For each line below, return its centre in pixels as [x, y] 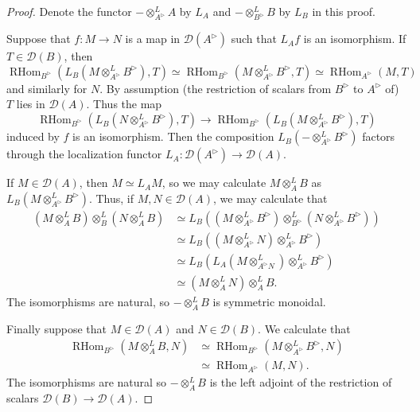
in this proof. [344, 11]
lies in [31, 104]
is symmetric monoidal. [269, 301]
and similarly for [47, 88]
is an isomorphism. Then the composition [173, 136]
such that [254, 39]
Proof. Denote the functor [69, 11]
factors [379, 136]
